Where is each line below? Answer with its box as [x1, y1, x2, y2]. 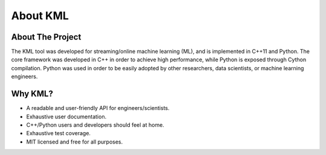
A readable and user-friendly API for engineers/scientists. [26, 105, 170, 112]
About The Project [11, 32, 81, 42]
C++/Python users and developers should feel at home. [26, 121, 164, 129]
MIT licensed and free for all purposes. [26, 138, 123, 145]
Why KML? [11, 89, 54, 99]
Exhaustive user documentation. [26, 113, 107, 120]
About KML [11, 9, 69, 22]
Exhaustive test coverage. [26, 130, 91, 137]
